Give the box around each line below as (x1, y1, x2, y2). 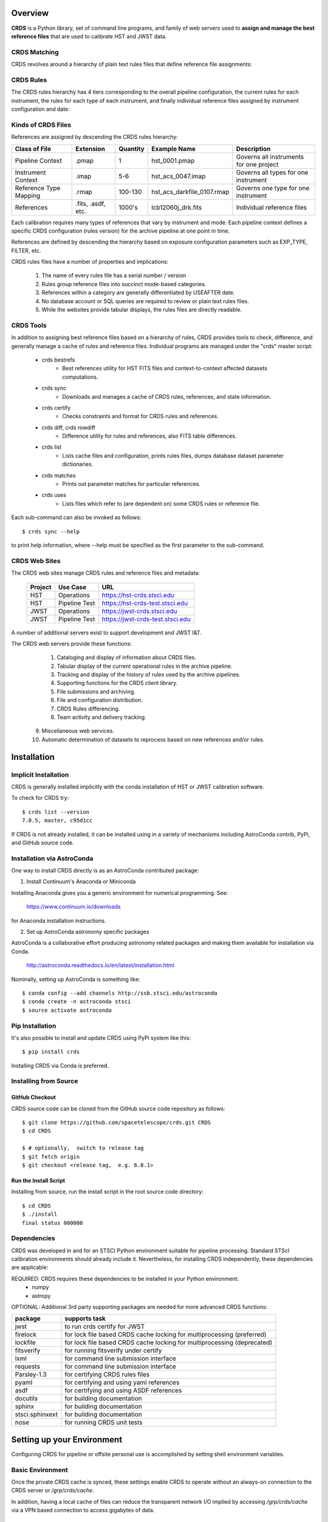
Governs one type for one (236, 183, 310, 192)
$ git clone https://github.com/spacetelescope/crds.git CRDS (22, 1119, 211, 1126)
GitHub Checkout (11, 1093, 56, 1101)
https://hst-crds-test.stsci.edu (101, 598, 188, 607)
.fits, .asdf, (75, 199, 106, 208)
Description (236, 144, 271, 153)
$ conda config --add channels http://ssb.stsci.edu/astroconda (22, 989, 218, 997)
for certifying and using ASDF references (64, 1386, 182, 1395)
